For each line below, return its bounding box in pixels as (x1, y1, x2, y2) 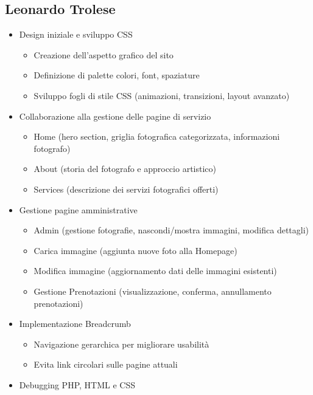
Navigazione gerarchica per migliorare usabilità (33, 337, 209, 350)
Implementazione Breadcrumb (19, 317, 131, 330)
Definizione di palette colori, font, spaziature (33, 69, 200, 81)
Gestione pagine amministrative (19, 203, 138, 216)
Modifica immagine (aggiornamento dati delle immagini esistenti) (33, 264, 277, 277)
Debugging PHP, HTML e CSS (19, 378, 135, 391)
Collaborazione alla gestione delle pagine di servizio (19, 109, 211, 122)
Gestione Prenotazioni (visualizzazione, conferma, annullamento (33, 284, 272, 297)
